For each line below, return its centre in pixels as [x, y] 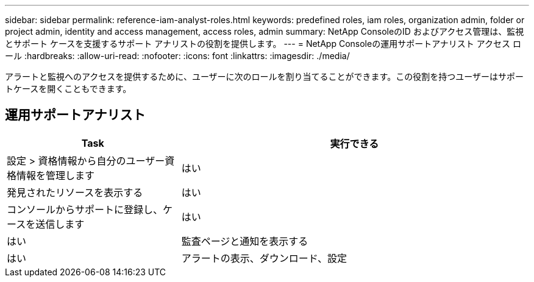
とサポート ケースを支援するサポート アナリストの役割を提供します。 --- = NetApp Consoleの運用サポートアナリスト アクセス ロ [263, 44]
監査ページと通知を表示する [245, 241]
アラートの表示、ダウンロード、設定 [264, 258]
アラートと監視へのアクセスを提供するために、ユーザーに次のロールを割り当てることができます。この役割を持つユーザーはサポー [264, 76]
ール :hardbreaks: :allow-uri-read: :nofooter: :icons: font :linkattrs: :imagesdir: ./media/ [177, 56]
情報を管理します [56, 175]
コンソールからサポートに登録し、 [85, 209]
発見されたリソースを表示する [75, 192]
